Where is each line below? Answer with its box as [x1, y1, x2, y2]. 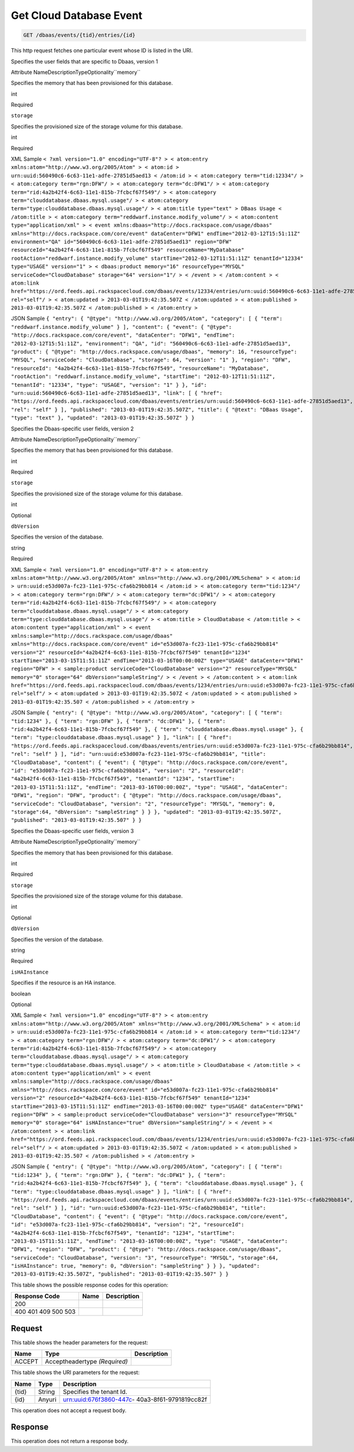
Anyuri [38, 1395, 57, 1404]
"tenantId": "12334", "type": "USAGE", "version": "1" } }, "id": [11, 381, 208, 388]
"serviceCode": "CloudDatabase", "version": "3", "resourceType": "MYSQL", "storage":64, [11, 1254, 278, 1261]
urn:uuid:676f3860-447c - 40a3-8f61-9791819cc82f [63, 1395, 208, 1404]
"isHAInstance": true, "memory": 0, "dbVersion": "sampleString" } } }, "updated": [11, 1262, 260, 1270]
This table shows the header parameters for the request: [11, 1339, 149, 1346]
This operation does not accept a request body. [11, 1407, 127, 1414]
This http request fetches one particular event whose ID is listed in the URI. [11, 47, 193, 54]
